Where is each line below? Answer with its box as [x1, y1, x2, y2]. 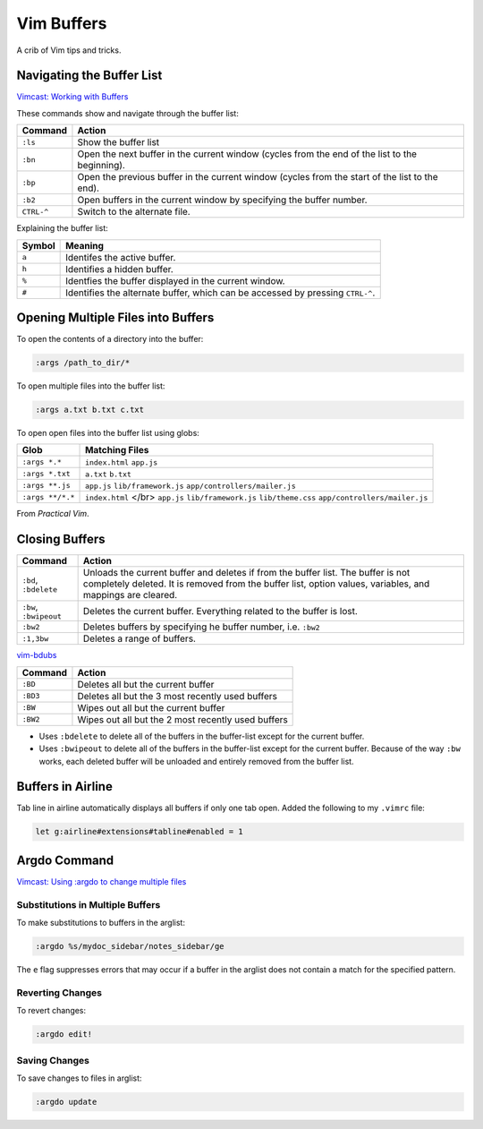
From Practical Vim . [16, 509, 89, 519]
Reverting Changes [16, 986, 103, 998]
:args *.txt [21, 468, 71, 478]
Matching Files [85, 444, 149, 457]
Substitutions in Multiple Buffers [16, 898, 161, 911]
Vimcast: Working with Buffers [16, 91, 129, 102]
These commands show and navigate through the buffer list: [16, 107, 239, 118]
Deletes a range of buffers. [82, 632, 197, 645]
